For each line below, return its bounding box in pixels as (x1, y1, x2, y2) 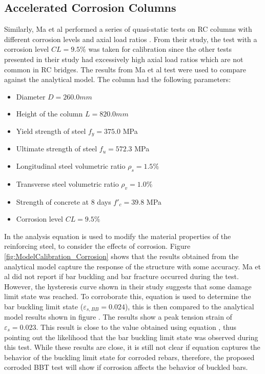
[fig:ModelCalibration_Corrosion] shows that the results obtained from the (4, 250, 239, 261)
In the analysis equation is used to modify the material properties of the (4, 230, 231, 241)
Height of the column (16, 108, 83, 119)
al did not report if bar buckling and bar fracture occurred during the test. (4, 271, 239, 282)
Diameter (16, 91, 46, 102)
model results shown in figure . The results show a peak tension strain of (4, 311, 232, 322)
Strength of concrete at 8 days (16, 196, 111, 207)
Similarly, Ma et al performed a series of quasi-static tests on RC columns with (4, 24, 252, 34)
